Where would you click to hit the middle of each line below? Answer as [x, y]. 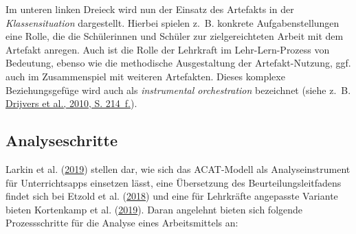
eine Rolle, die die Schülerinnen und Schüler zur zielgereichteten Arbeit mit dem [175, 36]
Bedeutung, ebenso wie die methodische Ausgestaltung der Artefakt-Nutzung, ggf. [178, 63]
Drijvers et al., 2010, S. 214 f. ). [71, 103]
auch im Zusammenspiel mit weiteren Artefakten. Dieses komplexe [145, 76]
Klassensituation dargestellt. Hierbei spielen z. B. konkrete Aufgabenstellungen [173, 22]
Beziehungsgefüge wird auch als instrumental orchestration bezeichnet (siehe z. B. [178, 90]
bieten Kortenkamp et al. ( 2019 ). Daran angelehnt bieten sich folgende [154, 209]
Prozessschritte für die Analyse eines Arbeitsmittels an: [122, 223]
